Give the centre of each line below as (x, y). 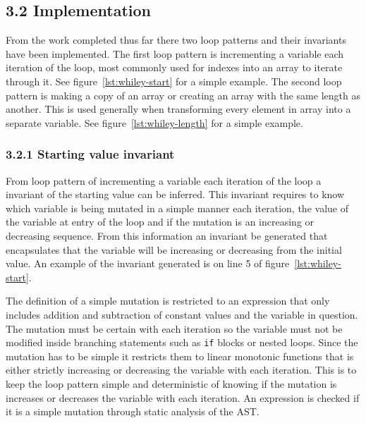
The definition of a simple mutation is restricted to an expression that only (168, 301)
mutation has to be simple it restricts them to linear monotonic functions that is (180, 356)
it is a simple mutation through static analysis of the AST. (133, 411)
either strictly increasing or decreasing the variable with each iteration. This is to (181, 370)
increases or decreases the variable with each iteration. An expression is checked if (183, 397)
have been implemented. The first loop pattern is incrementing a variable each (175, 53)
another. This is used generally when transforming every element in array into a (178, 109)
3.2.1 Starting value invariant (90, 154)
